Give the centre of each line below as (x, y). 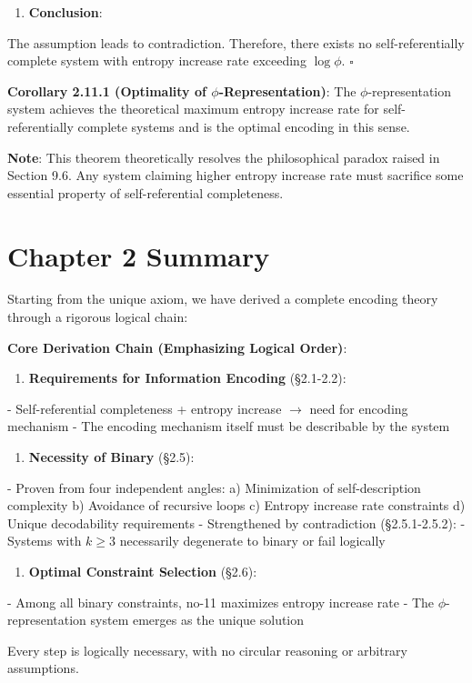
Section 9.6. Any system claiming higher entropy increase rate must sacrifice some (236, 175)
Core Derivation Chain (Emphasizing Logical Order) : (177, 347)
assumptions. (43, 668)
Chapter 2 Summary (139, 255)
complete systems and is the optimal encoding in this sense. (244, 126)
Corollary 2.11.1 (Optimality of (107, 90)
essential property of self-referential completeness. (146, 192)
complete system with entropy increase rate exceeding (157, 60)
